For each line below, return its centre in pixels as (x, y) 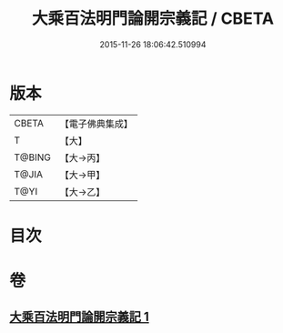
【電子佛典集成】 (96, 124)
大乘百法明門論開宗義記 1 (80, 317)
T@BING (33, 157)
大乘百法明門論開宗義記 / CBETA (153, 19)
